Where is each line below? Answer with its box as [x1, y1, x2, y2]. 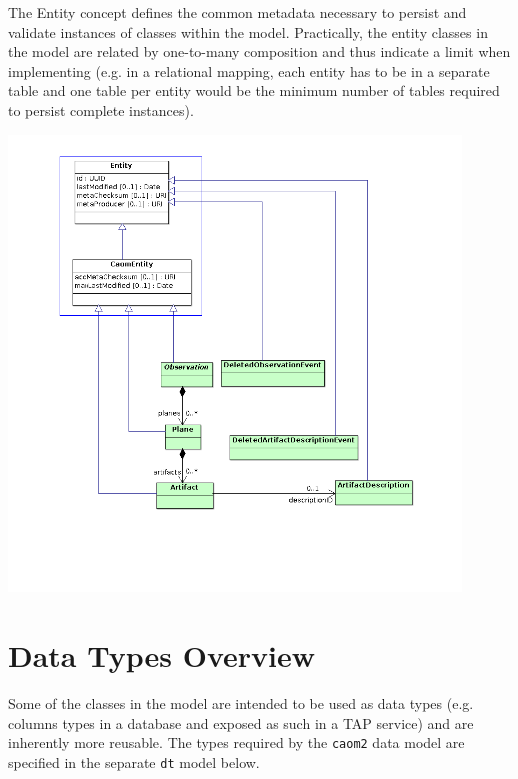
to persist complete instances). [8, 99, 194, 120]
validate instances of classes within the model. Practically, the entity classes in [8, 21, 488, 42]
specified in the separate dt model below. [8, 752, 260, 773]
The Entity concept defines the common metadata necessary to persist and [8, 2, 467, 22]
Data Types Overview [8, 635, 315, 676]
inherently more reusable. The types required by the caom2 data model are [8, 732, 465, 753]
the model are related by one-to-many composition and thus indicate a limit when [8, 41, 511, 62]
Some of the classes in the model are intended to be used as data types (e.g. [8, 693, 474, 714]
